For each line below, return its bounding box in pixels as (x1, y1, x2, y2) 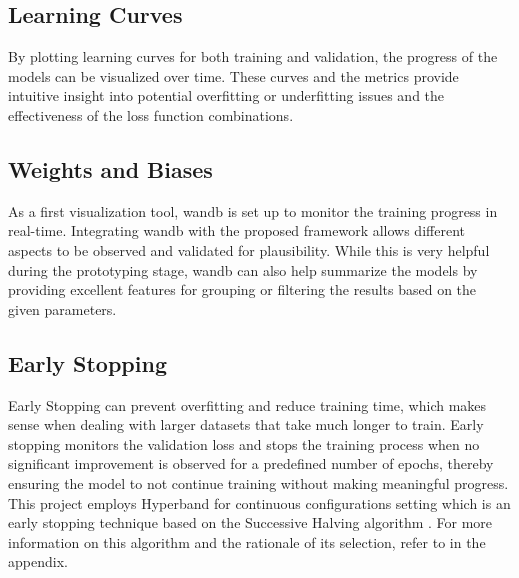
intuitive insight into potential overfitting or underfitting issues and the (8, 85, 445, 106)
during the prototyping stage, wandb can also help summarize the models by (8, 259, 478, 280)
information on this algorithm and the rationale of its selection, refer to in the (8, 531, 486, 552)
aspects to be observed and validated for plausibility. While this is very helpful (8, 239, 490, 260)
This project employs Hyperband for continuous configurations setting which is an (8, 492, 511, 513)
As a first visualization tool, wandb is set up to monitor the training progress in (8, 200, 498, 221)
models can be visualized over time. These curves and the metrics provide (8, 65, 459, 86)
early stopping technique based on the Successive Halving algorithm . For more (8, 512, 493, 533)
